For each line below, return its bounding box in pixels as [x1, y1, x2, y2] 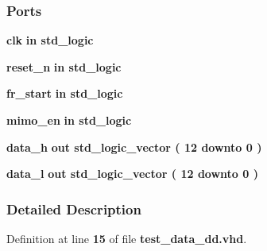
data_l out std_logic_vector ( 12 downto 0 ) [6, 165, 258, 182]
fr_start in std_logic [6, 85, 123, 102]
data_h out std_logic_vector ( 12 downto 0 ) [6, 138, 262, 155]
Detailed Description [6, 199, 141, 218]
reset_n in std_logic [6, 58, 122, 75]
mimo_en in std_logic [6, 112, 132, 128]
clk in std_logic [6, 32, 94, 48]
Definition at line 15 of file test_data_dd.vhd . [6, 230, 247, 246]
